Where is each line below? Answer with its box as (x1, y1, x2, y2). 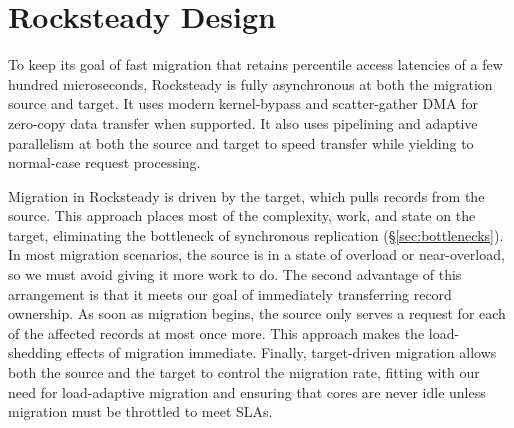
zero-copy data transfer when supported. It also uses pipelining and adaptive (8, 112, 478, 133)
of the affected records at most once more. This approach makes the (8, 322, 425, 343)
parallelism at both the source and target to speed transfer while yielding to (8, 132, 474, 153)
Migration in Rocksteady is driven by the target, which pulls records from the (8, 185, 485, 206)
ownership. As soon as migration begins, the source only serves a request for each (8, 303, 506, 324)
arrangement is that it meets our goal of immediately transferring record (8, 283, 452, 304)
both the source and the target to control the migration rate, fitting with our (8, 362, 480, 383)
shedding (8, 342, 62, 363)
